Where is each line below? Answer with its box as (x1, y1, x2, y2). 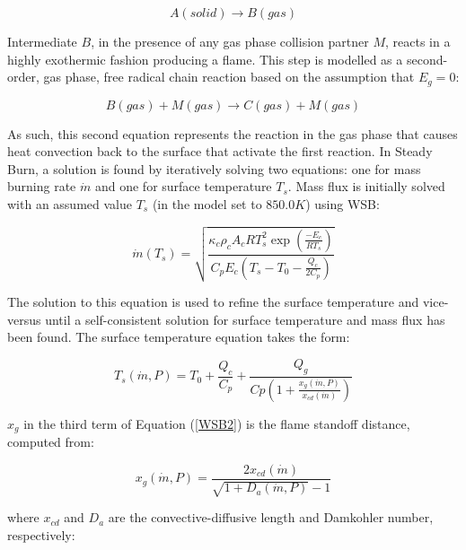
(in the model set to (152, 195, 262, 214)
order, (7, 67, 40, 86)
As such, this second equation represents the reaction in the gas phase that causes (7, 124, 458, 143)
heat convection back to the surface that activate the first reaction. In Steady (7, 142, 433, 161)
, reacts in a (384, 32, 451, 50)
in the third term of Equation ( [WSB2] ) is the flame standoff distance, (23, 414, 410, 432)
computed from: (7, 432, 94, 451)
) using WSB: (305, 195, 380, 214)
